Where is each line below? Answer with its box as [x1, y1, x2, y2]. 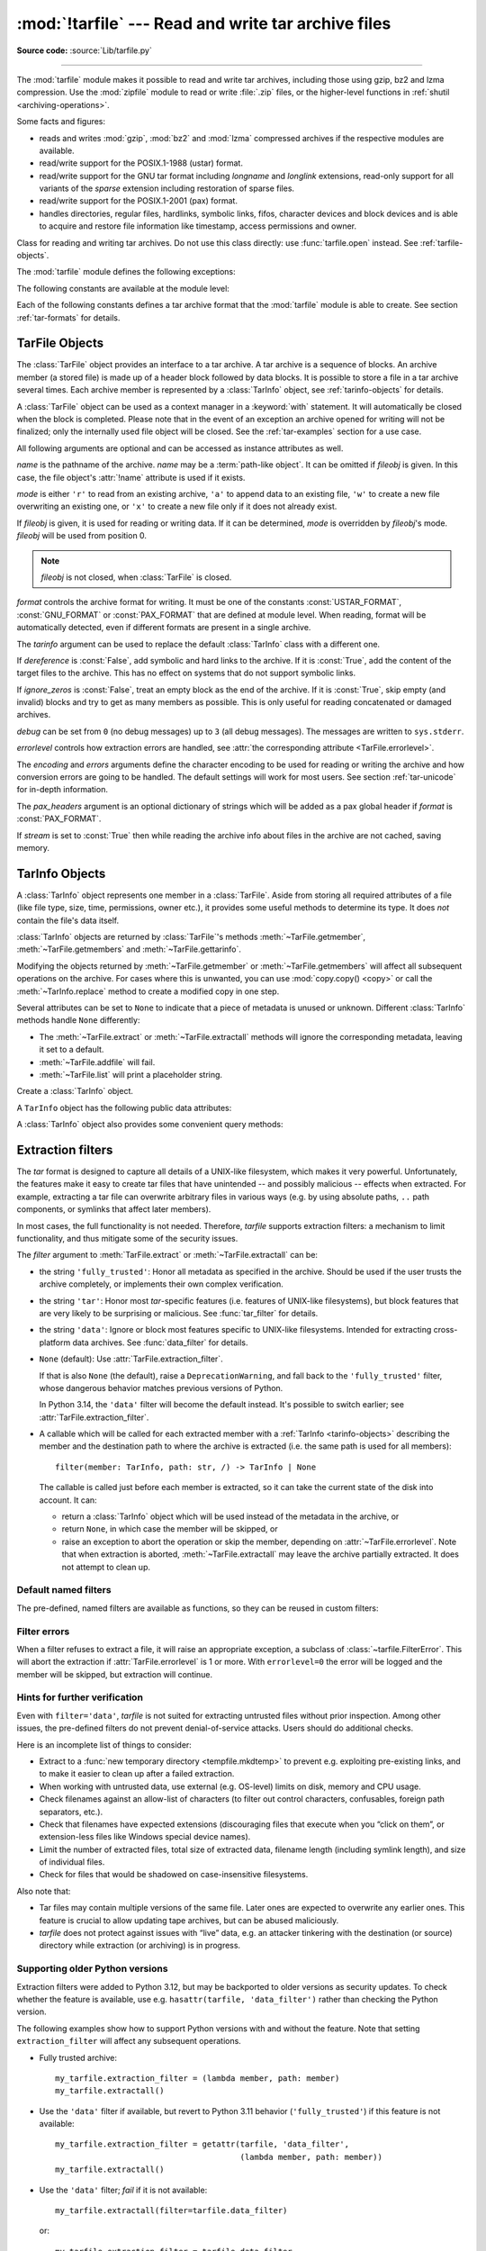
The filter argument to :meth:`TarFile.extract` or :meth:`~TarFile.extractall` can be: [16, 1250, 319, 1261]
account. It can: [39, 1495, 98, 1505]
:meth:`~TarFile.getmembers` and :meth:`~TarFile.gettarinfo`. [16, 944, 242, 954]
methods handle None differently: [16, 1015, 140, 1026]
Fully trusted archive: [39, 2052, 117, 2063]
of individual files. [39, 1857, 105, 1867]
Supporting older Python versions [16, 1963, 168, 1975]
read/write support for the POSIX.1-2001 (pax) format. [39, 195, 238, 206]
